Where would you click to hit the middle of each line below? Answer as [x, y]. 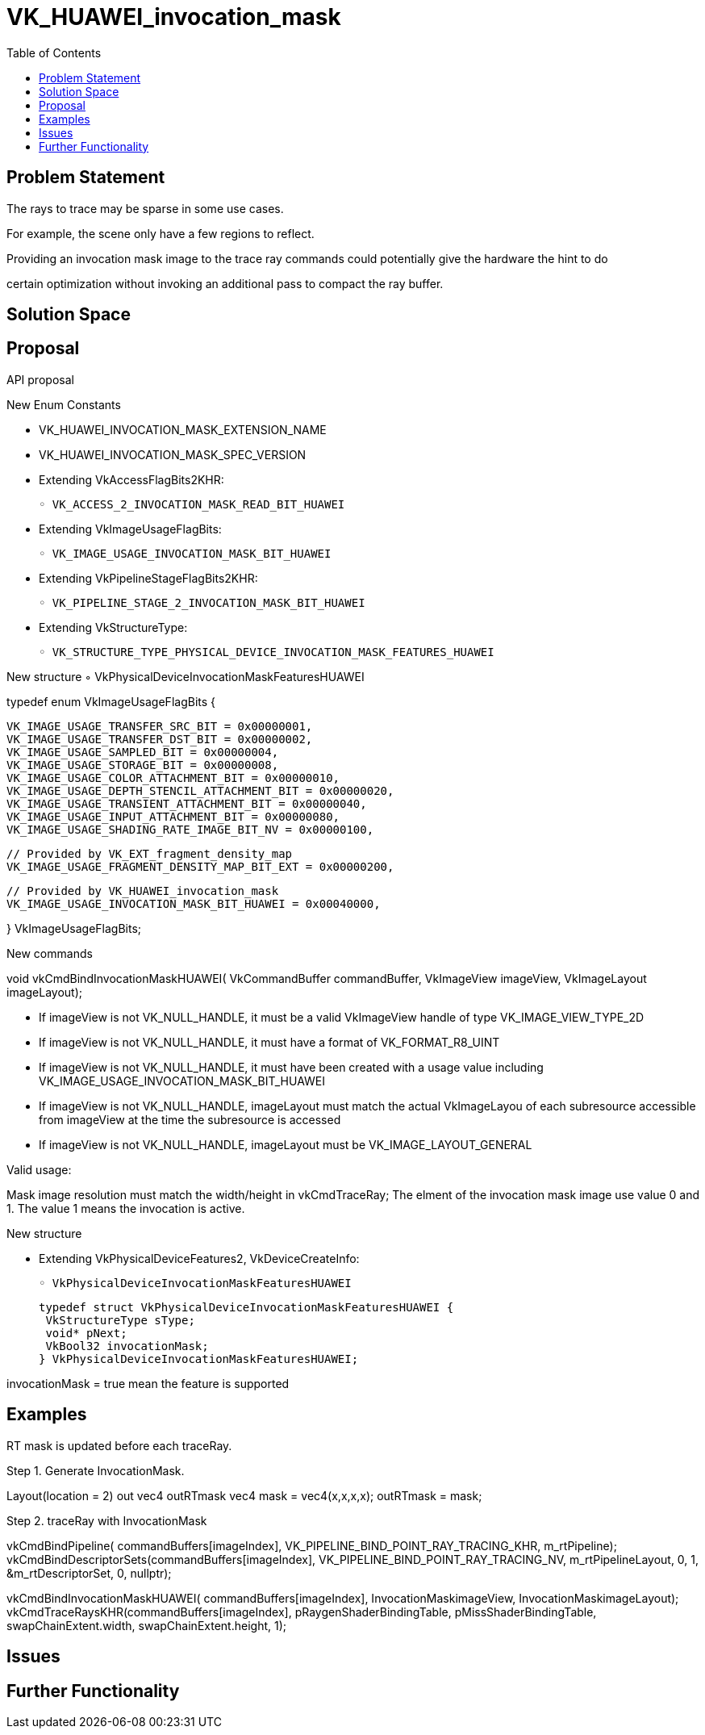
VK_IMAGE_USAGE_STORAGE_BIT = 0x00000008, [143, 765]
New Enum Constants [64, 404]
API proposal [40, 379]
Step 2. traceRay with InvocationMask [107, 1520]
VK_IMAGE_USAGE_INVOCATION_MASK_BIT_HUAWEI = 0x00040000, [194, 903]
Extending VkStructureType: [113, 627]
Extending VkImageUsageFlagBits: [130, 529]
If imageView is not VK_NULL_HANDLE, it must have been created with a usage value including [291, 1067]
